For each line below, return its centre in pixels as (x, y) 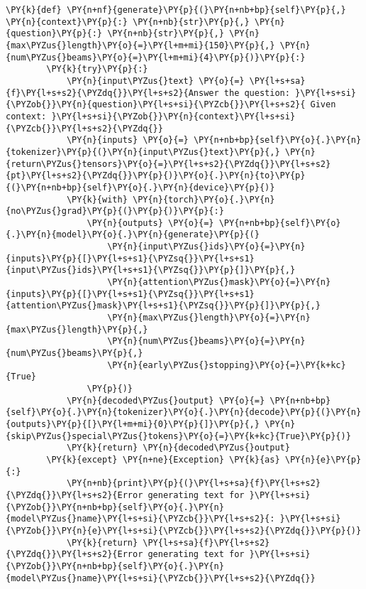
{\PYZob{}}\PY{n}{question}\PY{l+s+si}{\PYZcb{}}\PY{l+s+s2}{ (156, 105)
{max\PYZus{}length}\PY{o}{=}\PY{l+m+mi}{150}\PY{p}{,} (140, 45)
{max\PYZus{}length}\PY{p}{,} (77, 329)
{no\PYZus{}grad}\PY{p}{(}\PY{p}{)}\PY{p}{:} (115, 211)
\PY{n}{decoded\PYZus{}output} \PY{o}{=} (166, 400)
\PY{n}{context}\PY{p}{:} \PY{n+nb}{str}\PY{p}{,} (128, 22)
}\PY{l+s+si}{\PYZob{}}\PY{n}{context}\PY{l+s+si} (173, 116)
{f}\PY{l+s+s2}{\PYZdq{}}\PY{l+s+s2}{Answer (112, 93)
